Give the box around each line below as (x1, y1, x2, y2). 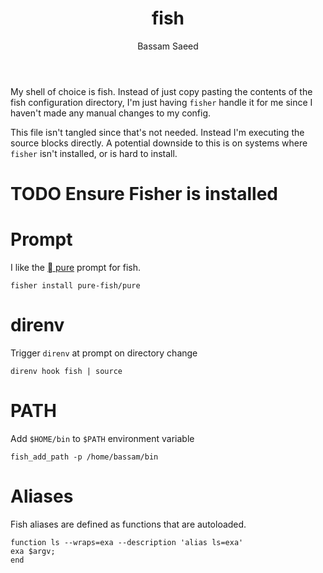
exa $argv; (10, 546, 56, 556)
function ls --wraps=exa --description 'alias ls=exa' (10, 537, 244, 547)
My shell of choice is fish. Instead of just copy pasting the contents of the (10, 85, 313, 97)
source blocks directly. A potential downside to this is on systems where (10, 137, 308, 149)
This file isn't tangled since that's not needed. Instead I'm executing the (10, 126, 305, 138)
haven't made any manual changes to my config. (10, 107, 212, 119)
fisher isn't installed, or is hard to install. (10, 147, 178, 159)
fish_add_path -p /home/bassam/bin (10, 452, 159, 462)
